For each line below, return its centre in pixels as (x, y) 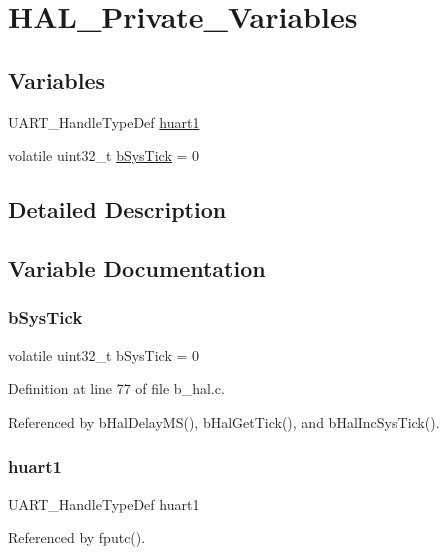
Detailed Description (117, 209)
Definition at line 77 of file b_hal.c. (116, 388)
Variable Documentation (137, 267)
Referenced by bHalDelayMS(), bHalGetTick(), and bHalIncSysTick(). (224, 421)
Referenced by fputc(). (77, 537)
